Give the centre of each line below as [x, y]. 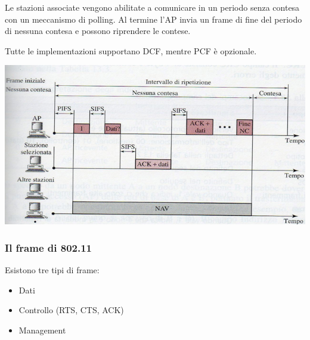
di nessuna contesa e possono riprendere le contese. [98, 31]
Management [42, 330]
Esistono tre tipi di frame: [52, 270]
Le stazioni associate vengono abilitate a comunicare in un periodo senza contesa [152, 7]
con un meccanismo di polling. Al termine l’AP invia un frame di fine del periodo [154, 19]
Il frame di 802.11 [49, 247]
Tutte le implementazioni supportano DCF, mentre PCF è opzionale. [131, 50]
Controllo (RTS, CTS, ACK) [71, 310]
